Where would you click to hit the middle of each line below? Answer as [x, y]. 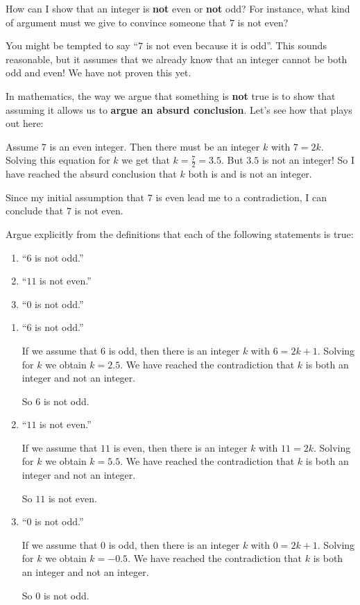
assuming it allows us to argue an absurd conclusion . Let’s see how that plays [179, 109]
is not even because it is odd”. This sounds [236, 45]
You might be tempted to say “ [72, 45]
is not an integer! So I [308, 160]
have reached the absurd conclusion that [91, 174]
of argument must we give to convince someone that [116, 22]
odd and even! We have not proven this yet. [98, 73]
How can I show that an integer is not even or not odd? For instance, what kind [178, 8]
